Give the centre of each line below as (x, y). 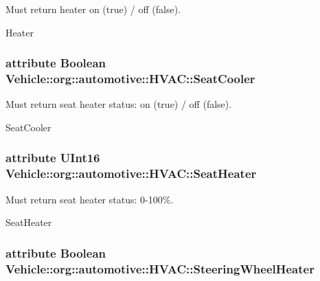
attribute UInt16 (53, 158)
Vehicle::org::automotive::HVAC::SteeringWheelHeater (160, 268)
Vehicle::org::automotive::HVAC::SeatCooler (130, 79)
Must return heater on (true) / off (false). (93, 9)
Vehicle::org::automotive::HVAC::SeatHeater (131, 173)
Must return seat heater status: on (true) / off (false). (119, 104)
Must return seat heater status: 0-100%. (90, 199)
